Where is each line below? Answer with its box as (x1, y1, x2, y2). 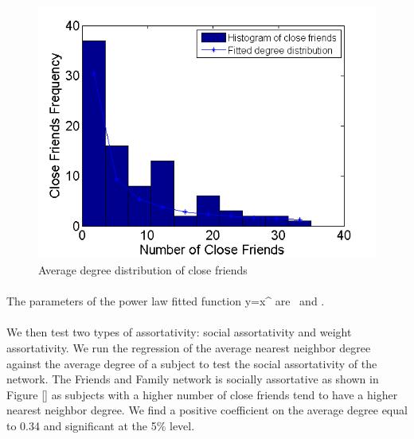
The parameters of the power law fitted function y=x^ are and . (6, 293, 325, 309)
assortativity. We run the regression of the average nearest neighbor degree (6, 339, 371, 355)
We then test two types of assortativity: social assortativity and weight (6, 324, 352, 340)
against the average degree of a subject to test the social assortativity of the (6, 355, 377, 371)
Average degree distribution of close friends (38, 262, 248, 278)
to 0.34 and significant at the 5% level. (6, 417, 195, 433)
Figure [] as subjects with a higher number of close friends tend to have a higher (6, 386, 398, 402)
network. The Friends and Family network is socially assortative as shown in (6, 371, 379, 387)
